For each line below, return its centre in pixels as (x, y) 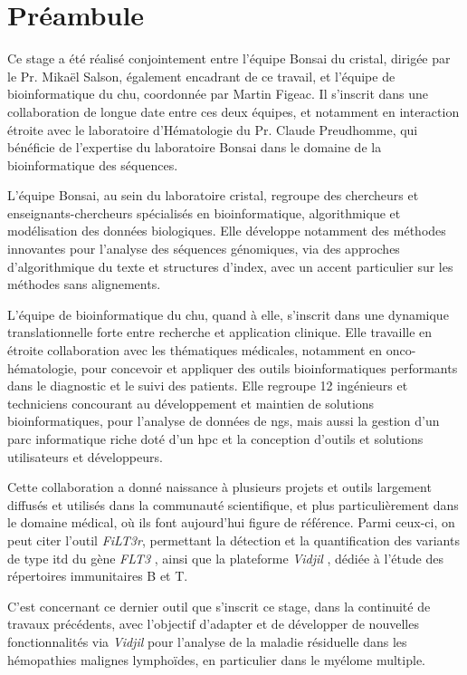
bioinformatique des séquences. (93, 164)
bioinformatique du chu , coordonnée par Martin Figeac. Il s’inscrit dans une (218, 94)
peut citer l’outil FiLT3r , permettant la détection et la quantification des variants (233, 540)
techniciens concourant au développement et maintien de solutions (191, 403)
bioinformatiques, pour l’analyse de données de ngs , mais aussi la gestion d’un (224, 421)
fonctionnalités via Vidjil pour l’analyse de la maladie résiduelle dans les (207, 641)
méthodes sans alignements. (84, 284)
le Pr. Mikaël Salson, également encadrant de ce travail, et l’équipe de (201, 76)
